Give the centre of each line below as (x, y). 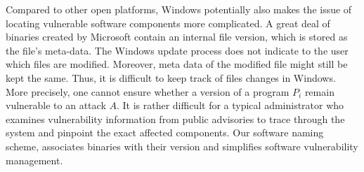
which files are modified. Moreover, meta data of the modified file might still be (177, 64)
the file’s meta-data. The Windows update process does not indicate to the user (177, 50)
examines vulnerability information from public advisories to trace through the (175, 119)
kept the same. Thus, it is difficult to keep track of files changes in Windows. (171, 77)
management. (34, 160)
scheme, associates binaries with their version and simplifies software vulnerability (182, 146)
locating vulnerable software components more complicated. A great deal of (168, 23)
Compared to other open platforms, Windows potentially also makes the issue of (179, 9)
